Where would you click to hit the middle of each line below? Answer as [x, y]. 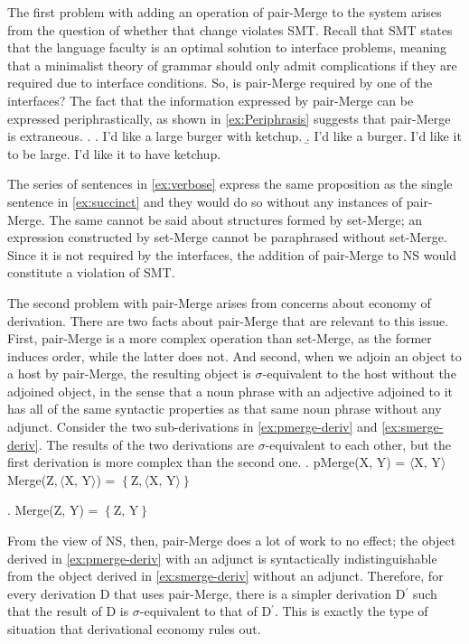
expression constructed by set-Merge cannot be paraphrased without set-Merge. [227, 237]
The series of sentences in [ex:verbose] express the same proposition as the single [230, 184]
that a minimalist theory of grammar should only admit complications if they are [232, 65]
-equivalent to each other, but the [358, 444]
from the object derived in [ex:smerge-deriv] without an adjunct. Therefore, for [225, 576]
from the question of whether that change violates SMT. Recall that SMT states [230, 29]
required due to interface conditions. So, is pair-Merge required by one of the [220, 83]
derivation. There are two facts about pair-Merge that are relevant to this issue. [228, 320]
